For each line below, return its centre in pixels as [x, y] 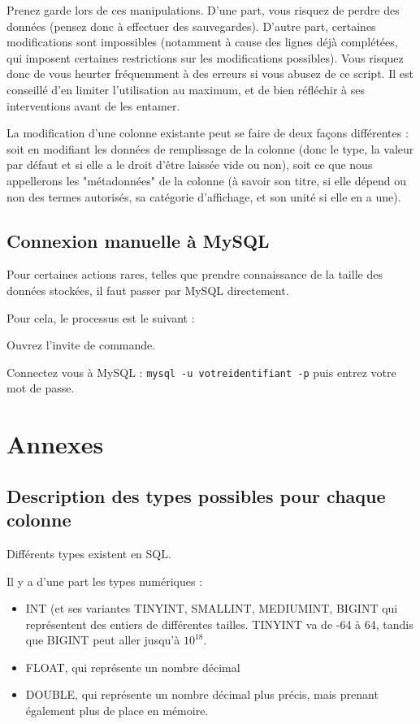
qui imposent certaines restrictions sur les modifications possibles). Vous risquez [205, 57]
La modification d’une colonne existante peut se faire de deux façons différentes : [208, 133]
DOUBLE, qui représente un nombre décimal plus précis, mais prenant [202, 694]
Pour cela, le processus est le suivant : [101, 317]
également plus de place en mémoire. [117, 711]
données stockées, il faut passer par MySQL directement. [148, 290]
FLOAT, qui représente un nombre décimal [133, 667]
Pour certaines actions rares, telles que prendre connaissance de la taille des [195, 274]
